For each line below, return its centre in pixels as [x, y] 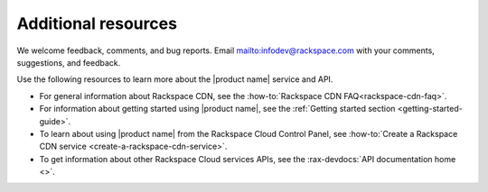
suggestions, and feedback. [69, 62]
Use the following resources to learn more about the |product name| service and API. [175, 79]
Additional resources [97, 23]
